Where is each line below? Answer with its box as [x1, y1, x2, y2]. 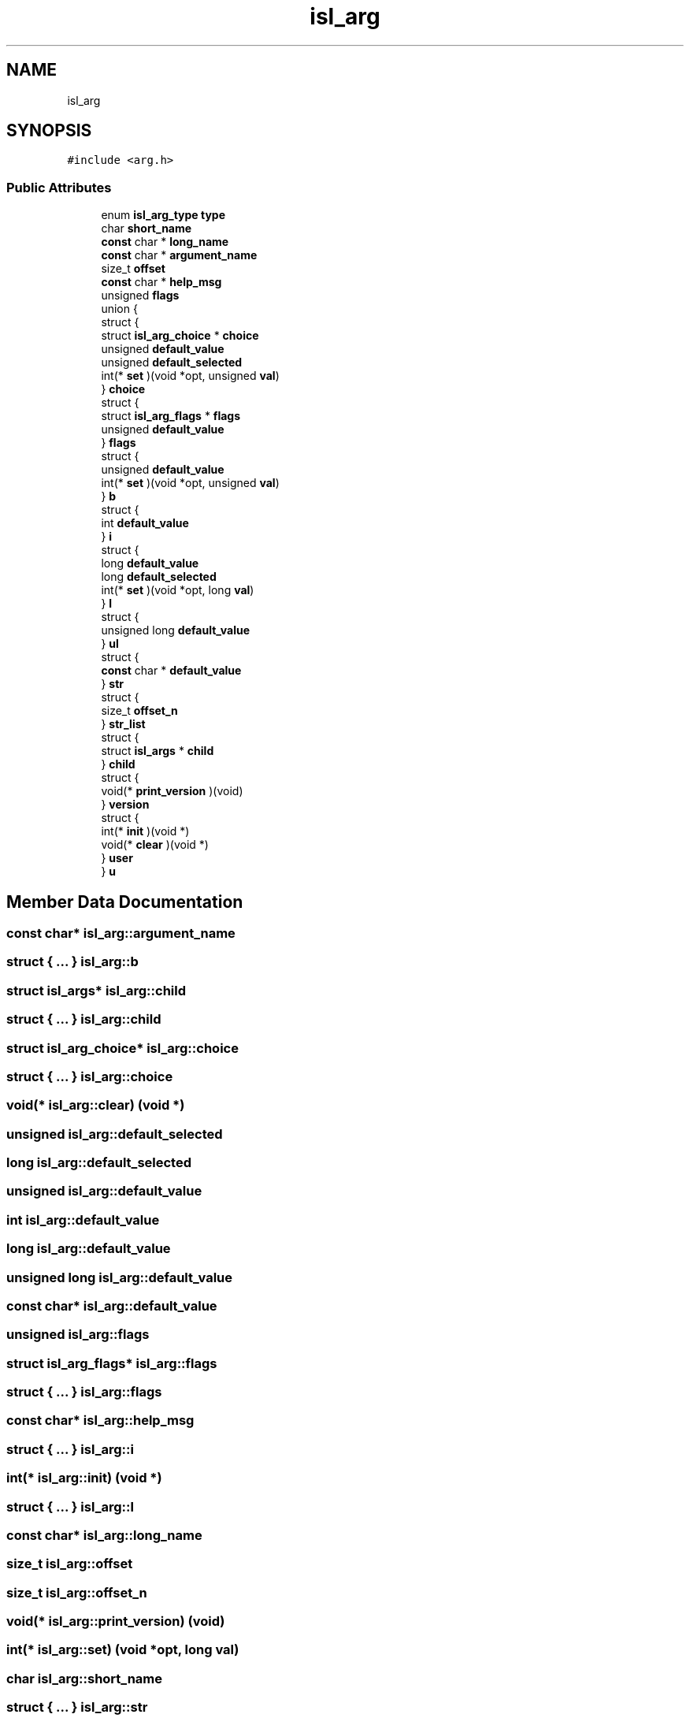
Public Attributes [6, 179, 112, 195]
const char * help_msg [101, 275, 222, 289]
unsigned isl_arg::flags [6, 1326, 150, 1343]
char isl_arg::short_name [6, 1670, 163, 1686]
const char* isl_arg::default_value [6, 1297, 217, 1314]
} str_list [101, 717, 146, 731]
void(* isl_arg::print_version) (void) [6, 1613, 225, 1630]
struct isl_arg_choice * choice [101, 329, 259, 343]
